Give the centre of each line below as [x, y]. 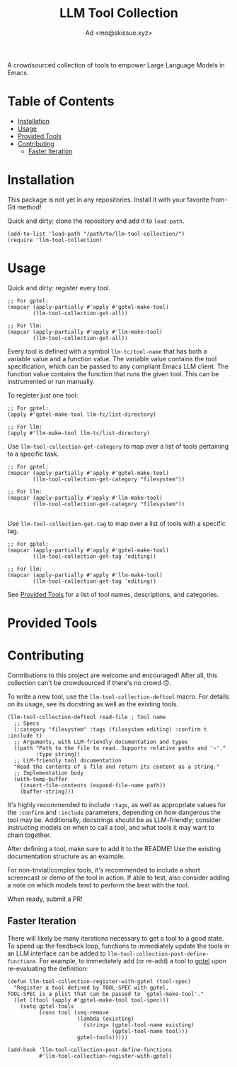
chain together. [29, 835]
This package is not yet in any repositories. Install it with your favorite [109, 199]
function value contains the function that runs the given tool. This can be [113, 373]
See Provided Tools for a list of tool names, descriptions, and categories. [113, 594]
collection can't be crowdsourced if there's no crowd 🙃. [89, 682]
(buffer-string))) [47, 792]
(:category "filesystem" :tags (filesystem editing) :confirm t [110, 729]
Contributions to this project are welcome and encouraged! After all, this [112, 675]
